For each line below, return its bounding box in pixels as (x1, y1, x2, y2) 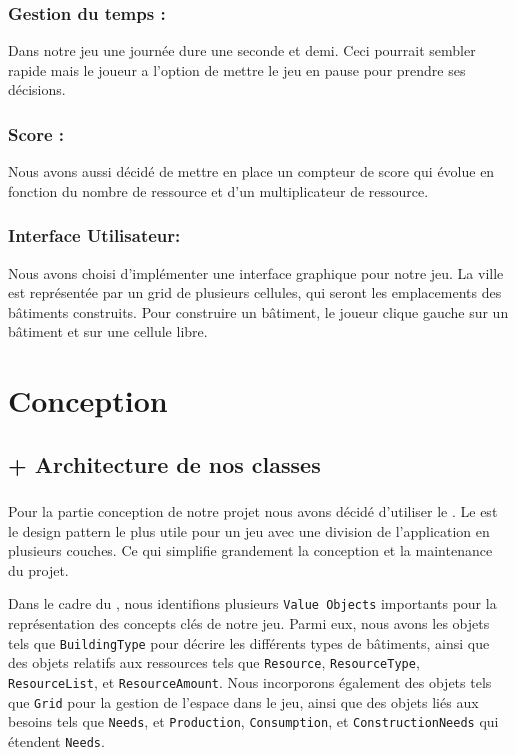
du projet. (8, 559, 69, 580)
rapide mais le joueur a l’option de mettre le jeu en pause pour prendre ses (8, 59, 466, 80)
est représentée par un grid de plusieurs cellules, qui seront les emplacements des (8, 282, 502, 303)
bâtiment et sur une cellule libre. (8, 321, 208, 342)
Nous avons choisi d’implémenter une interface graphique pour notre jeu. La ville (8, 262, 504, 283)
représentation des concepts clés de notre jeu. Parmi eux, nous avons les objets (8, 613, 490, 634)
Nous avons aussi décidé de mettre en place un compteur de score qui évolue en (8, 161, 495, 182)
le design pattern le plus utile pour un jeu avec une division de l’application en (8, 520, 490, 541)
